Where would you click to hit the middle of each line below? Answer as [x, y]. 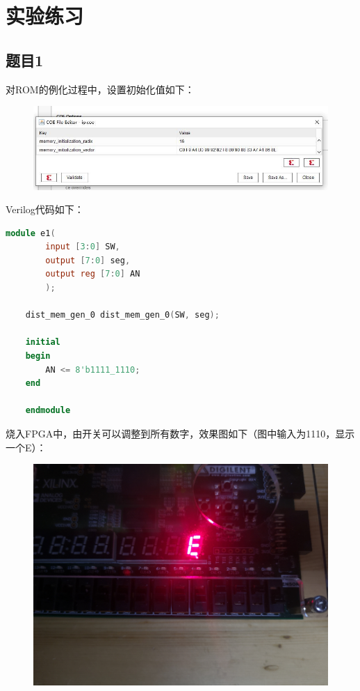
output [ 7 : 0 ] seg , [88, 260]
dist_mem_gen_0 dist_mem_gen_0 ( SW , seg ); [122, 315]
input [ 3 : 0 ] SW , [83, 247]
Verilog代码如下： [45, 209]
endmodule [48, 411]
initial [43, 342]
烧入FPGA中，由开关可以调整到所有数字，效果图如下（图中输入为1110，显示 [180, 433]
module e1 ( [31, 233]
